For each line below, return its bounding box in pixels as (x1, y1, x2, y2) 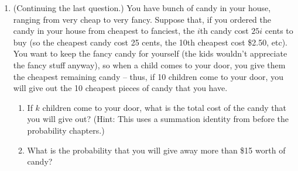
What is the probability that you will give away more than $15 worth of (27, 144, 286, 156)
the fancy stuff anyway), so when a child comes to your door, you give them (13, 58, 286, 71)
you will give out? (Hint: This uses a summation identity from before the (27, 113, 289, 125)
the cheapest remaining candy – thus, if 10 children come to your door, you (13, 70, 283, 82)
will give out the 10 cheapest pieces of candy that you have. (13, 82, 228, 94)
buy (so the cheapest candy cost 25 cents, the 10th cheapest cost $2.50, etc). (13, 36, 288, 48)
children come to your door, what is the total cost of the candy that (42, 101, 286, 113)
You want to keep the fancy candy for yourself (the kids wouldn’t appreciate (13, 47, 287, 60)
